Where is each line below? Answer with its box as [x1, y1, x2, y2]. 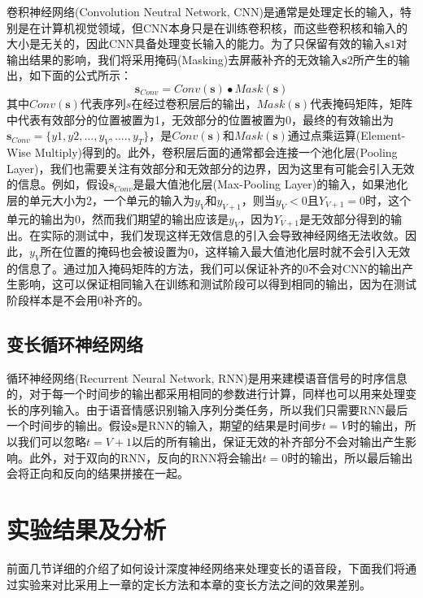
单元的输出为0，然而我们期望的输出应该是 [7, 210, 229, 227]
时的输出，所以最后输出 [287, 448, 413, 466]
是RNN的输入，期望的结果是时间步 [137, 417, 322, 434]
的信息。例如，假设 [7, 175, 109, 193]
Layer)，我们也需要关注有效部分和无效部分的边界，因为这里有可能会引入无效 [7, 159, 415, 176]
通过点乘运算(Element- [287, 127, 406, 144]
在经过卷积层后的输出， [131, 94, 257, 111]
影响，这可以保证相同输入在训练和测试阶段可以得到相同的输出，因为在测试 [17, 275, 416, 292]
